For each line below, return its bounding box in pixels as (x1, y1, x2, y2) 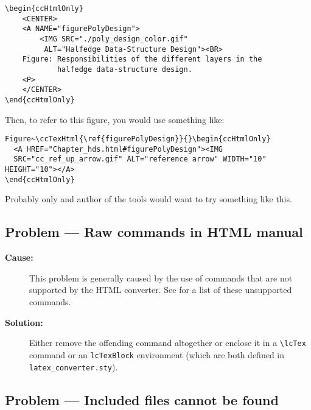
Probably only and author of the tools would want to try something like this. (5, 193, 292, 205)
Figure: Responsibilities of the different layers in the (22, 55, 262, 64)
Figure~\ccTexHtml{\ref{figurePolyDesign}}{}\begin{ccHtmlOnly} (5, 135, 271, 144)
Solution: (5, 316, 43, 328)
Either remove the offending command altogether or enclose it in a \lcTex (29, 336, 306, 349)
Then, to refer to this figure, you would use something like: (5, 113, 225, 125)
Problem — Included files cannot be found (5, 390, 279, 409)
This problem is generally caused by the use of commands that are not (29, 271, 293, 284)
